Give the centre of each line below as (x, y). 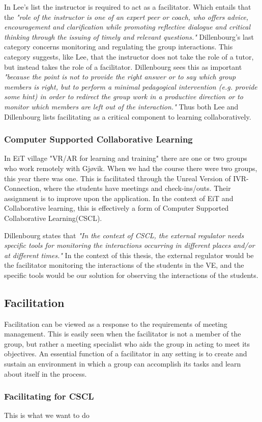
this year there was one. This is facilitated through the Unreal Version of (118, 178)
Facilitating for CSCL (49, 396)
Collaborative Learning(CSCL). (53, 218)
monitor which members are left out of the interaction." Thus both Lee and (121, 106)
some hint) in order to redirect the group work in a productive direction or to (124, 96)
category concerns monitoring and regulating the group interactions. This (119, 47)
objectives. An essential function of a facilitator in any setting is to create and (126, 354)
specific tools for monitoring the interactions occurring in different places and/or (129, 245)
